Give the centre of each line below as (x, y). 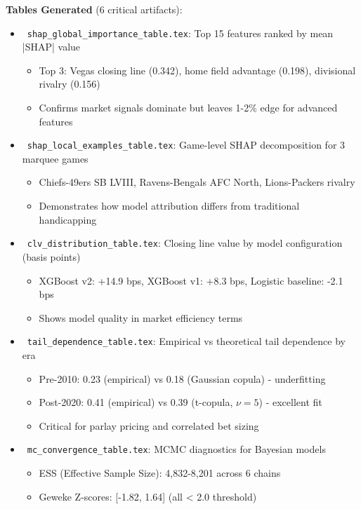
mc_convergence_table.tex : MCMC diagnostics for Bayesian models (176, 449)
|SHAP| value (51, 47)
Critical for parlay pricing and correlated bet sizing (149, 425)
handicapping (68, 219)
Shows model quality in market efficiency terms (141, 317)
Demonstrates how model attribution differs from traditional (169, 206)
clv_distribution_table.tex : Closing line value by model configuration (185, 243)
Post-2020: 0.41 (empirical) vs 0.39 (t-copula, (136, 402)
